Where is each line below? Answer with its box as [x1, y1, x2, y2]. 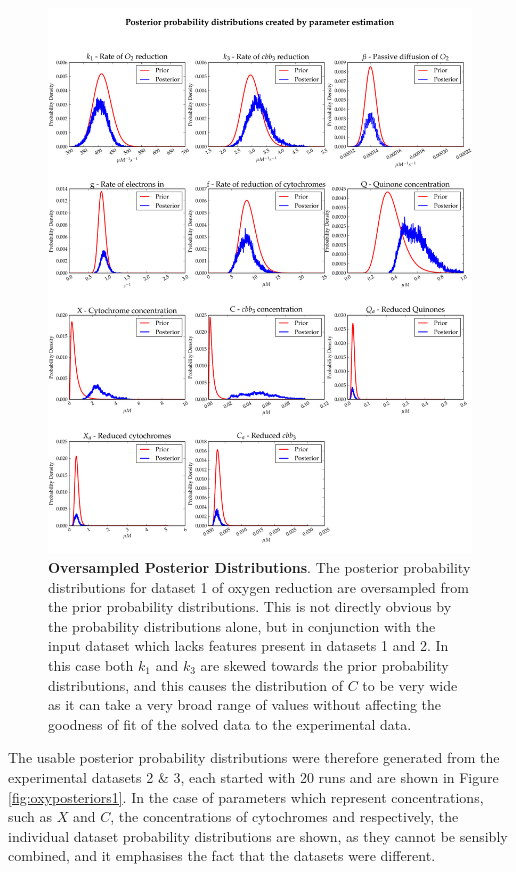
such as [8, 806, 53, 827]
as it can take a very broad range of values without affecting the [48, 694, 442, 715]
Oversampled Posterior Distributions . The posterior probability [48, 557, 471, 578]
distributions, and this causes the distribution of [48, 674, 343, 695]
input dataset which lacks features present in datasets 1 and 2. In [48, 635, 449, 656]
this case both [48, 655, 134, 675]
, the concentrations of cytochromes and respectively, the [110, 806, 459, 827]
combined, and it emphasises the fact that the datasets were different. [8, 845, 436, 866]
